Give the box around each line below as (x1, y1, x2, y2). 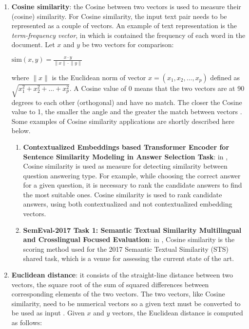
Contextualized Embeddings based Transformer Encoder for (23, 141, 230, 152)
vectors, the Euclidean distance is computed (112, 308, 243, 318)
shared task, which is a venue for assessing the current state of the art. (23, 253, 234, 263)
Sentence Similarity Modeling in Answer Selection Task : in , (23, 151, 228, 161)
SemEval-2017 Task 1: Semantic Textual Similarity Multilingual (23, 225, 242, 235)
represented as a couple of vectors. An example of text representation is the (11, 20, 237, 31)
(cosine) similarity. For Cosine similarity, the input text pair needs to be (11, 11, 227, 21)
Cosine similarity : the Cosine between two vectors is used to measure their (11, 1, 241, 11)
